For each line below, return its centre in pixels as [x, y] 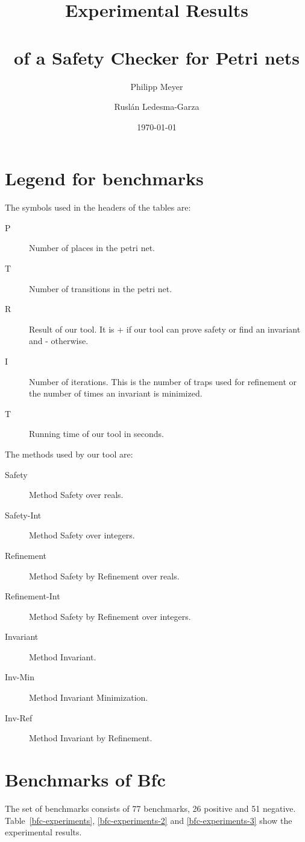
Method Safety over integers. [82, 535]
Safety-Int [23, 515]
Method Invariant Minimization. [89, 697]
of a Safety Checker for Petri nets [157, 57]
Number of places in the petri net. [92, 248]
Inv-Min [20, 677]
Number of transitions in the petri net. [101, 288]
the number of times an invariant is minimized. [116, 393]
